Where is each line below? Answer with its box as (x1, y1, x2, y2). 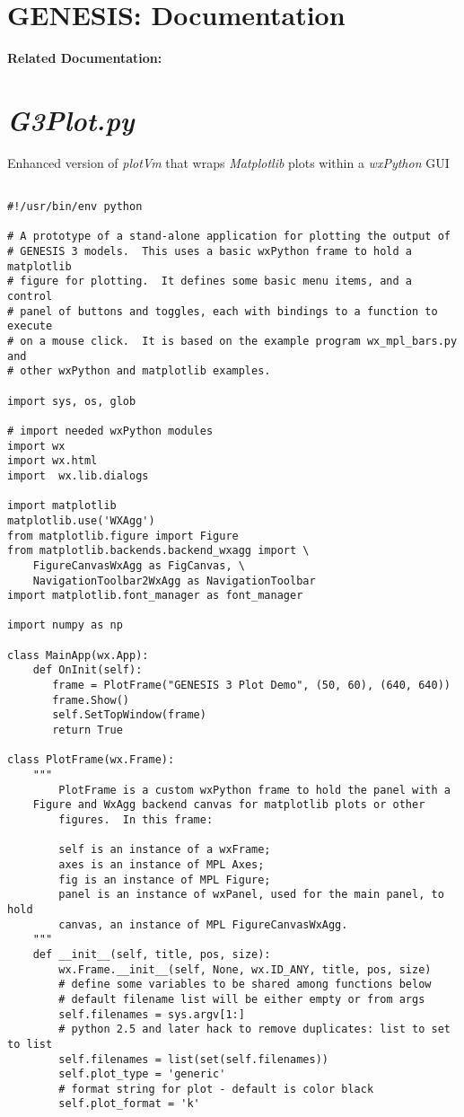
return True (52, 724, 123, 737)
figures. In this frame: (58, 814, 214, 826)
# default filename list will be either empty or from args (58, 992, 425, 1006)
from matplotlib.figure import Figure (7, 529, 239, 542)
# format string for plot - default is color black (58, 1082, 374, 1095)
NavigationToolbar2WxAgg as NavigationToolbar (32, 574, 316, 587)
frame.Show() (52, 693, 130, 707)
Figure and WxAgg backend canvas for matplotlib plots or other (32, 798, 425, 812)
